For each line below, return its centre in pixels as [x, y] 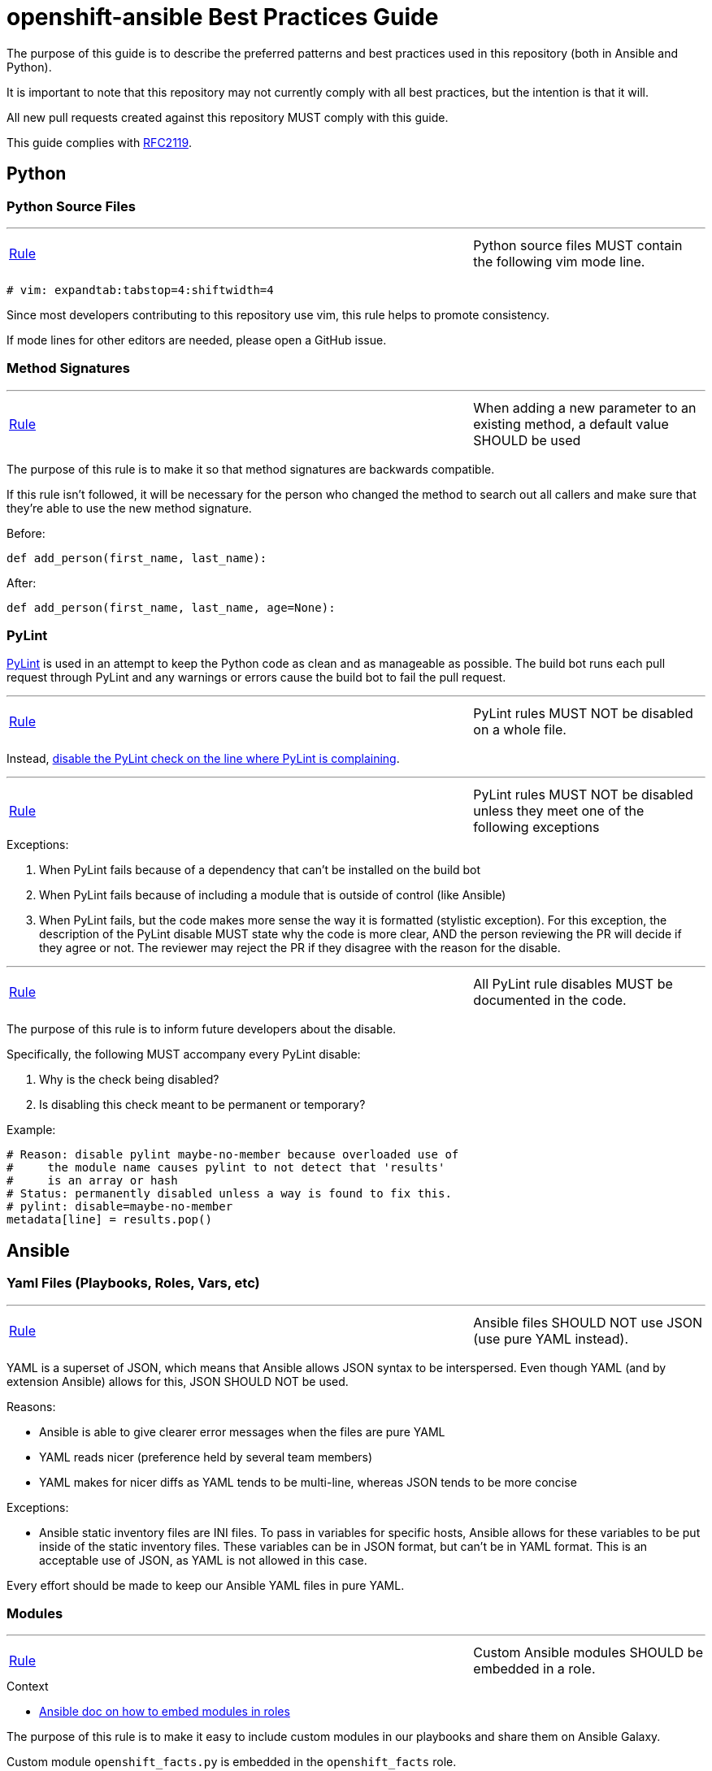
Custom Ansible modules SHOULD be [588, 1653]
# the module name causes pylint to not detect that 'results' [226, 1168]
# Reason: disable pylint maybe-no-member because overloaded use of [233, 1155]
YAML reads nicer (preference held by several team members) [206, 1457]
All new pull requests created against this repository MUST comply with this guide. [228, 117]
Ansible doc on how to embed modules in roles [165, 1712]
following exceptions [536, 827]
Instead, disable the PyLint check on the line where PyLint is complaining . [203, 759]
